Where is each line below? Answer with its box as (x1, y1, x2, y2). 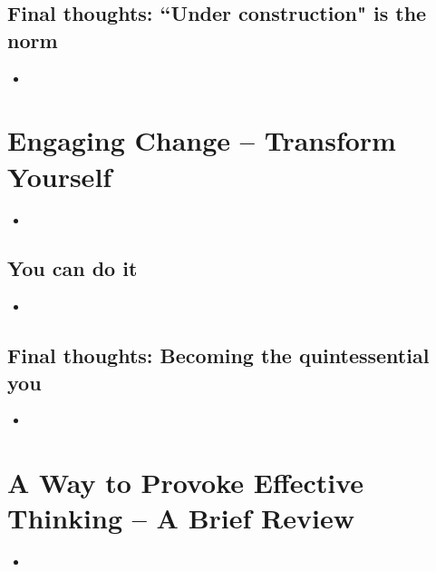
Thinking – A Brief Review (7, 499, 354, 537)
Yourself (7, 157, 112, 194)
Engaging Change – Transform (7, 122, 396, 159)
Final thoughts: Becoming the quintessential (7, 341, 430, 370)
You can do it (7, 254, 138, 282)
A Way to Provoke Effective (7, 464, 364, 501)
